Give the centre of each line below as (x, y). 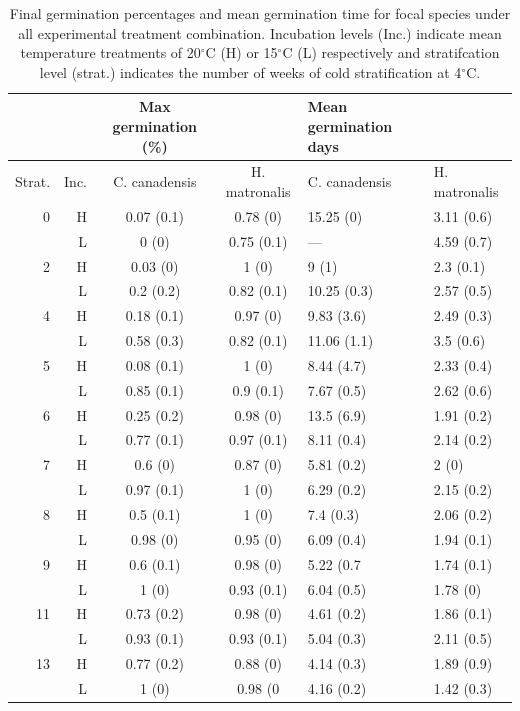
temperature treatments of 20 (110, 52)
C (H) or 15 (241, 52)
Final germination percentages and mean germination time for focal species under (260, 13)
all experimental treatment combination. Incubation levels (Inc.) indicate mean (260, 32)
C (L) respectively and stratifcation (391, 52)
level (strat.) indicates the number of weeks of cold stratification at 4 (250, 71)
